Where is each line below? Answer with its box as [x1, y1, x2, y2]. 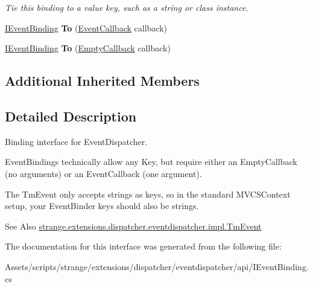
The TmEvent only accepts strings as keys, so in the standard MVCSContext [5, 187, 291, 200]
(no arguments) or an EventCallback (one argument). [5, 167, 202, 179]
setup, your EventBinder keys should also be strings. [5, 199, 199, 212]
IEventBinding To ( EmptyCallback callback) [5, 42, 171, 54]
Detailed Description [5, 106, 137, 125]
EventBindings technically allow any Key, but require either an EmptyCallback [5, 155, 297, 168]
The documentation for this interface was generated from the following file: [5, 240, 282, 253]
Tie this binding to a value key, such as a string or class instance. [5, 1, 248, 13]
